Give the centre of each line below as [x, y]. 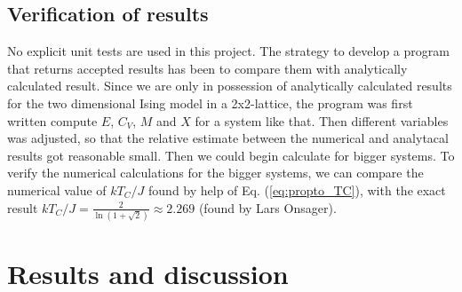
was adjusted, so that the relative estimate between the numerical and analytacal [228, 138]
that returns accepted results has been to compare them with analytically [207, 68]
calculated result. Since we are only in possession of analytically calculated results [230, 86]
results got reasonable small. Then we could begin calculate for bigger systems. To [231, 155]
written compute [52, 120]
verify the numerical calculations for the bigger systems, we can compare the [215, 173]
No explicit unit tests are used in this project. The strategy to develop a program [228, 51]
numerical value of [57, 189]
